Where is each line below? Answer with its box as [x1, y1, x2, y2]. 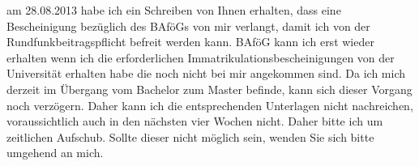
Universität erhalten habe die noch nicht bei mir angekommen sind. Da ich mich [6, 65, 406, 82]
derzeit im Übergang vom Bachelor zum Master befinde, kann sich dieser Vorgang [6, 80, 413, 97]
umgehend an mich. [6, 144, 104, 161]
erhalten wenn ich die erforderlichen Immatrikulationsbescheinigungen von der [6, 49, 395, 66]
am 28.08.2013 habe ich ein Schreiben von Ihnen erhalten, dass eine [6, 2, 341, 18]
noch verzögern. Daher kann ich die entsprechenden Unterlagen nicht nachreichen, [6, 96, 413, 113]
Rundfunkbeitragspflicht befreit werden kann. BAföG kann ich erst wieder [6, 33, 374, 50]
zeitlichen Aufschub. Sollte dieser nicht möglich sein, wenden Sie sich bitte [6, 128, 374, 145]
